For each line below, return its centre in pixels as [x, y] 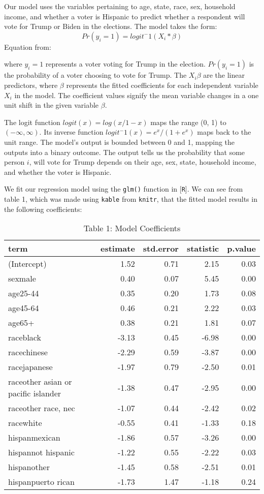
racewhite [25, 423]
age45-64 [24, 308]
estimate [118, 249]
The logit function [32, 122]
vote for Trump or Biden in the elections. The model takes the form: [111, 26]
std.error [161, 249]
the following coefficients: [43, 209]
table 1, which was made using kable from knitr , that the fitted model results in [131, 198]
